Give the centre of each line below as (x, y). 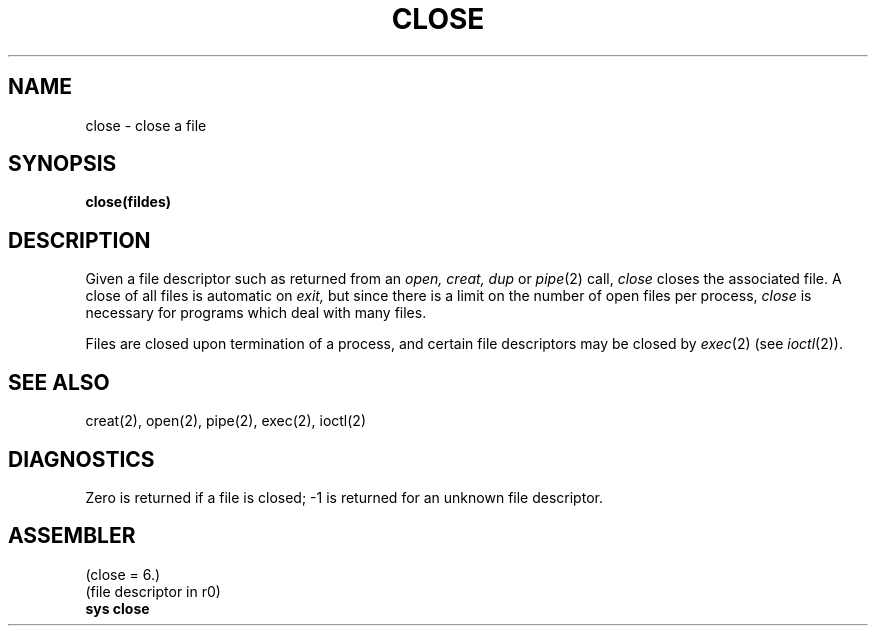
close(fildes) (128, 202)
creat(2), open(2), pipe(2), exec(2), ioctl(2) (225, 421)
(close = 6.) (123, 574)
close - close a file (146, 125)
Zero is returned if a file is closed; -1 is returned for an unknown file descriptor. (344, 497)
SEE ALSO (59, 382)
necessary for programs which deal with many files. (256, 313)
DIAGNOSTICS (81, 459)
